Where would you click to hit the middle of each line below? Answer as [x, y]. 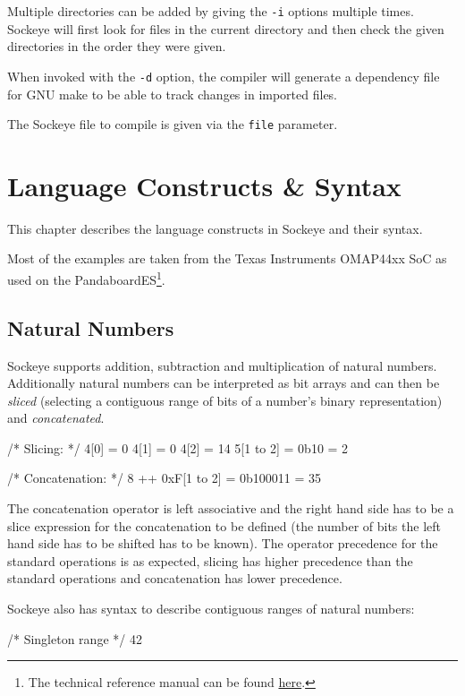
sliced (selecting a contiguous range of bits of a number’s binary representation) [225, 400]
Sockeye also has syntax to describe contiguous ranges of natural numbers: [211, 609]
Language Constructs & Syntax [204, 185]
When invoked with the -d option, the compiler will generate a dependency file [224, 76]
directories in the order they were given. [117, 46]
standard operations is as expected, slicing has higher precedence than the [210, 560]
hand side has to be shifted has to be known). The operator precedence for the [223, 543]
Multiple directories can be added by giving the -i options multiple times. [211, 11]
